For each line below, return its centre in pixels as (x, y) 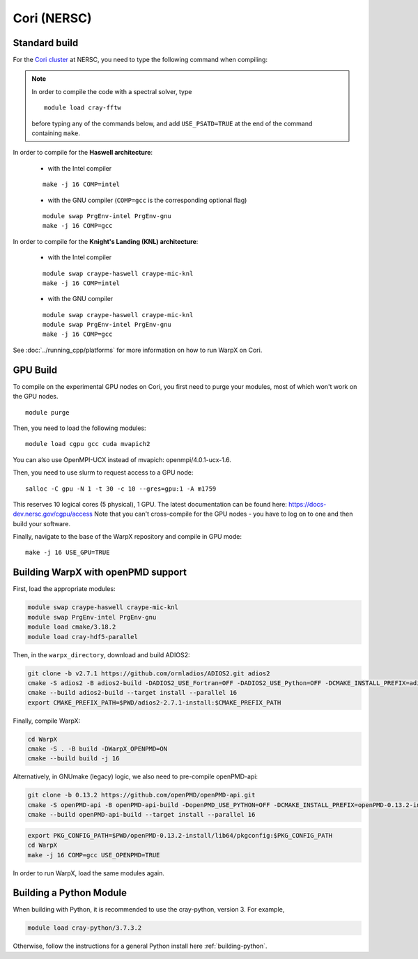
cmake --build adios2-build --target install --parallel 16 (132, 693)
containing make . (56, 133)
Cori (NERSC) (52, 18)
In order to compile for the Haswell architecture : (83, 153)
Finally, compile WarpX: (47, 721)
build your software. (42, 523)
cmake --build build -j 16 (73, 759)
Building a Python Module (70, 893)
